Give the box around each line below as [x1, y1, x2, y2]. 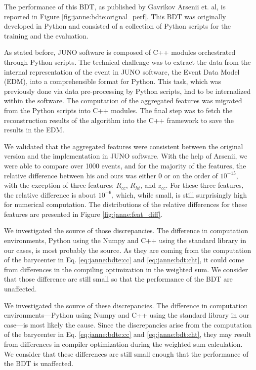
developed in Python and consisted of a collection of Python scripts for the [4, 21, 231, 31]
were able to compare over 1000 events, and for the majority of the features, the [4, 160, 246, 170]
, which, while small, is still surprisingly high [112, 189, 247, 200]
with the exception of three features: [4, 180, 114, 190]
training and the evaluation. [4, 30, 88, 41]
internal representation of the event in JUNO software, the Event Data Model [4, 66, 240, 77]
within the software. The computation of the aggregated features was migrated [4, 95, 242, 106]
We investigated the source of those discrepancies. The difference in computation [4, 225, 248, 236]
